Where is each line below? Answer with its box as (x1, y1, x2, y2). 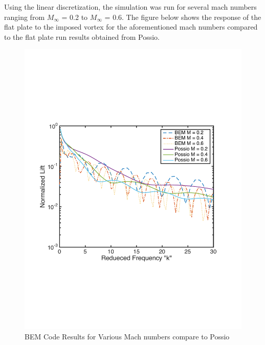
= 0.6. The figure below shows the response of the (104, 11, 261, 22)
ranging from (4, 11, 45, 22)
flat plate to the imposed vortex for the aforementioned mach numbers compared (4, 21, 258, 32)
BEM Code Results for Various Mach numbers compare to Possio (25, 331, 230, 341)
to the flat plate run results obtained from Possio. (4, 31, 160, 42)
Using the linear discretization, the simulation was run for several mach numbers (4, 2, 257, 12)
